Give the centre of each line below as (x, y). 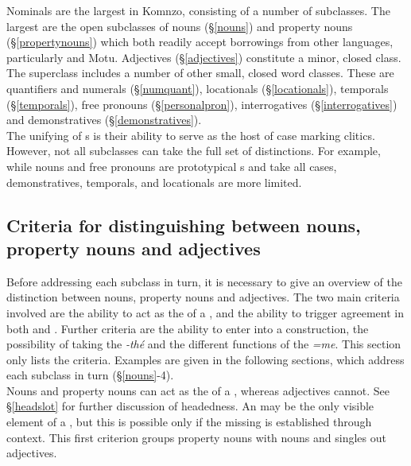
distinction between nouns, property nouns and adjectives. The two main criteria (203, 297)
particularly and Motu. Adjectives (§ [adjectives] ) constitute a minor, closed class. (204, 57)
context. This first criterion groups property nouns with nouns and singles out (196, 437)
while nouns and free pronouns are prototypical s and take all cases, (172, 166)
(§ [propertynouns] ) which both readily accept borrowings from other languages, (200, 42)
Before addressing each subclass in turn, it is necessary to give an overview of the (204, 281)
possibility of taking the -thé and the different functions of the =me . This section (204, 344)
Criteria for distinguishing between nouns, (184, 225)
